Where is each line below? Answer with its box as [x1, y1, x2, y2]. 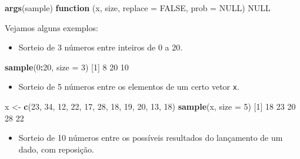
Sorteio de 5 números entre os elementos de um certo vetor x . [18, 80, 239, 93]
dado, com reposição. [18, 143, 94, 155]
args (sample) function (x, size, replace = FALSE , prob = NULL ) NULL [5, 2, 271, 13]
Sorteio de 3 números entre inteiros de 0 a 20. [18, 41, 183, 53]
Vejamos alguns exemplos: [5, 21, 98, 33]
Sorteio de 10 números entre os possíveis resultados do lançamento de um [18, 131, 283, 144]
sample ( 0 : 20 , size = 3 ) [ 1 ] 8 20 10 [5, 60, 129, 73]
